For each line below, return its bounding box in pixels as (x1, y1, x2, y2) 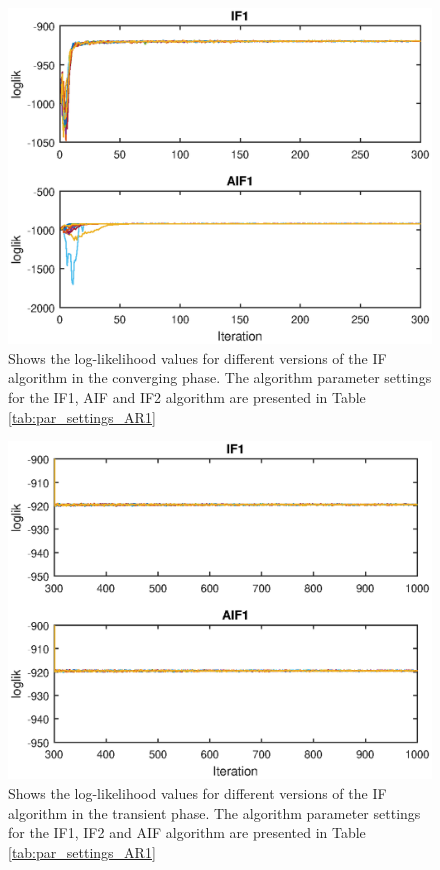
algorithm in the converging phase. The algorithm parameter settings (8, 367, 432, 388)
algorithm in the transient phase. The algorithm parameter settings (8, 802, 421, 823)
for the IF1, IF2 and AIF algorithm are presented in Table (8, 822, 366, 843)
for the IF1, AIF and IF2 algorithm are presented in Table (8, 387, 366, 407)
